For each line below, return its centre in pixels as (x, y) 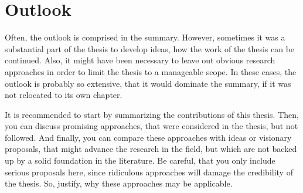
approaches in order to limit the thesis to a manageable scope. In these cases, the (151, 71)
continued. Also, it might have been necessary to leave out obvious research (140, 60)
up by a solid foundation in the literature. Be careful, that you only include (140, 160)
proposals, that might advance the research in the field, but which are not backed (151, 149)
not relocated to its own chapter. (64, 95)
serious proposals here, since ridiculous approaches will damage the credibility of (149, 172)
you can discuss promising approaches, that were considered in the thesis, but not (151, 126)
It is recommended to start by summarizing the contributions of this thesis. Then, (152, 114)
